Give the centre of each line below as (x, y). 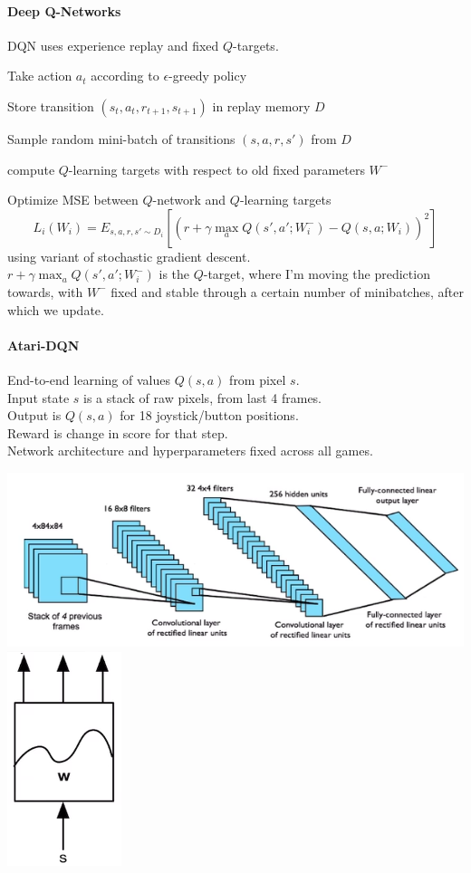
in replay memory (261, 106)
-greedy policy (208, 76)
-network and (189, 200)
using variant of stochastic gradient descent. (129, 256)
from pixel (258, 379)
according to (125, 76)
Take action (40, 76)
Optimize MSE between (73, 200)
